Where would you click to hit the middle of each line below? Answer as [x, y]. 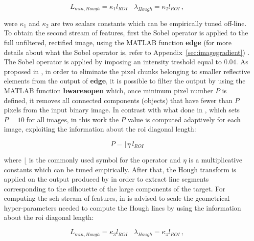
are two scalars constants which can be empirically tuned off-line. [149, 23]
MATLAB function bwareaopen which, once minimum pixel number [109, 90]
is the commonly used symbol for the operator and [105, 159]
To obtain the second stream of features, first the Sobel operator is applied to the [126, 33]
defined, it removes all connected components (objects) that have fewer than [118, 100]
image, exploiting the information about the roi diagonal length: [100, 129]
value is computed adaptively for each [184, 119]
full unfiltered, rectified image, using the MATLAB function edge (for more [118, 42]
